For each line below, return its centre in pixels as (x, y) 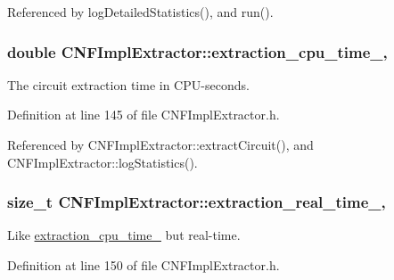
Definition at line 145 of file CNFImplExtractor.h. (144, 115)
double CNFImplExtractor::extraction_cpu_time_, (197, 51)
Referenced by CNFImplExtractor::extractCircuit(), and (160, 144)
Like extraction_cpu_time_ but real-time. (124, 235)
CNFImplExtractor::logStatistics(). (103, 162)
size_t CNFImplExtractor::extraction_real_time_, (197, 202)
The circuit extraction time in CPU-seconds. (128, 84)
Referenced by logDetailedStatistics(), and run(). (140, 12)
